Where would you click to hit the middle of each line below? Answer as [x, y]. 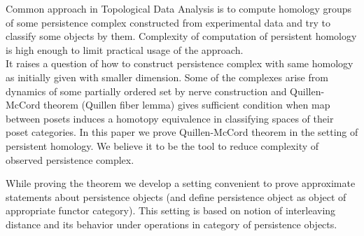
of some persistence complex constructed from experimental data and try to [168, 22]
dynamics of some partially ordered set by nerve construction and [146, 91]
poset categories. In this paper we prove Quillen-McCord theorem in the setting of [182, 132]
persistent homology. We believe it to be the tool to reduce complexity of [162, 145]
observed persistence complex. [70, 159]
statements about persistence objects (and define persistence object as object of [176, 196]
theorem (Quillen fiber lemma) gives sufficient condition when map [187, 105]
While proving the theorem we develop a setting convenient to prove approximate [181, 183]
